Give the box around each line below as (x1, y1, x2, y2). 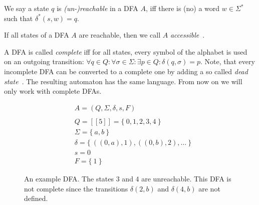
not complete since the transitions (24, 183, 128, 193)
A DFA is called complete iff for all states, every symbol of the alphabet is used (4, 46, 247, 57)
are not (198, 183, 220, 193)
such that (4, 13, 33, 23)
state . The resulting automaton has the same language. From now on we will (4, 76, 242, 86)
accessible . (170, 30, 205, 40)
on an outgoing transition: (4, 56, 84, 67)
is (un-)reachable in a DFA (57, 3, 138, 13)
